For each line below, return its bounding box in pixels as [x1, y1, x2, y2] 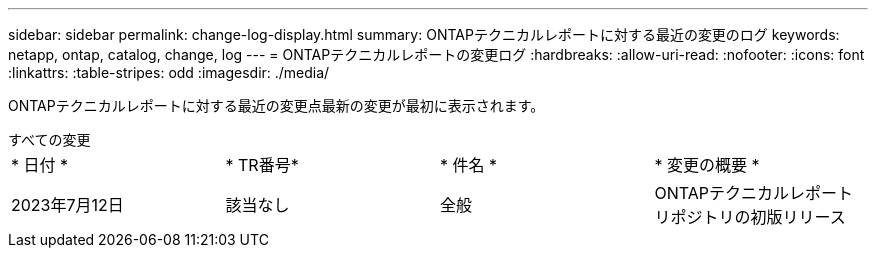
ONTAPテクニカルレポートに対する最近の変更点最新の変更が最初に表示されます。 [8, 97, 545, 114]
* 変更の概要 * [654, 155, 760, 175]
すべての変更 [8, 131, 91, 148]
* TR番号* [225, 155, 299, 175]
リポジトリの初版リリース [654, 207, 846, 227]
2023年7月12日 [11, 195, 124, 215]
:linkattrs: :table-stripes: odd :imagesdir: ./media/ [8, 64, 330, 81]
